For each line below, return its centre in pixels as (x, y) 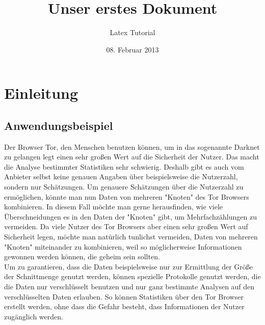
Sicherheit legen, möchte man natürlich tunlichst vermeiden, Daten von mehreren (131, 237)
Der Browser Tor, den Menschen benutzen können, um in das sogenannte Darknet (132, 146)
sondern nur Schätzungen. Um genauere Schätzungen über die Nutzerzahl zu (124, 187)
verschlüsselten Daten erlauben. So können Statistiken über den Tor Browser (124, 296)
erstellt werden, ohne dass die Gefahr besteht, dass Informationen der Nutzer (124, 306)
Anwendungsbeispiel (59, 125)
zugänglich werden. (34, 316)
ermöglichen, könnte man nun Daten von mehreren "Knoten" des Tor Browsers (127, 196)
